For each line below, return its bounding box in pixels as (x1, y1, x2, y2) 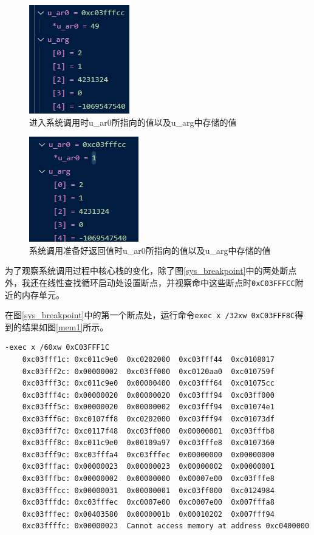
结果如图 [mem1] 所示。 (21, 320, 109, 333)
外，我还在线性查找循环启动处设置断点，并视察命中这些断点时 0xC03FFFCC (5, 276, 295, 288)
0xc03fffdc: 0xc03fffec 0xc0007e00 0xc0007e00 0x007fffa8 (22, 498, 275, 507)
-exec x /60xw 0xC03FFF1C (5, 343, 109, 352)
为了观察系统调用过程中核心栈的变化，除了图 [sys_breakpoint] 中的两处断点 (5, 264, 297, 277)
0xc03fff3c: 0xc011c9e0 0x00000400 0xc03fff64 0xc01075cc (22, 379, 275, 388)
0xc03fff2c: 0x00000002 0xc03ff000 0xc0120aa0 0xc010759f (22, 367, 275, 376)
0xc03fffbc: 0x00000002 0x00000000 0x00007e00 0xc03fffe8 (22, 474, 275, 483)
